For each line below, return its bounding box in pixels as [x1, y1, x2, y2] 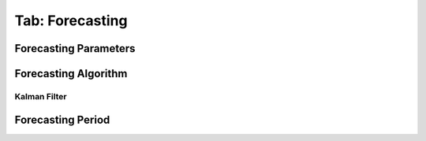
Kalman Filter [14, 91, 67, 102]
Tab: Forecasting [14, 12, 128, 29]
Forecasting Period [14, 113, 110, 126]
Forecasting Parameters [14, 42, 136, 55]
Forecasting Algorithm [14, 67, 128, 80]
